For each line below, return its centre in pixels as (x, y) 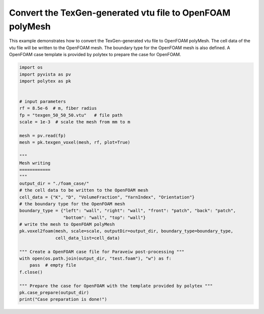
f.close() (31, 272)
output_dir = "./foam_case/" (54, 183)
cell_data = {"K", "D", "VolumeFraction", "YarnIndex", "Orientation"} (107, 197)
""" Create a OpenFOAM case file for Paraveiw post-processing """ (102, 252)
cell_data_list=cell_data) (88, 238)
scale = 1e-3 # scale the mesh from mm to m (75, 122)
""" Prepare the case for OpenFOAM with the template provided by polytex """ (116, 286)
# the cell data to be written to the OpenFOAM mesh (84, 190)
